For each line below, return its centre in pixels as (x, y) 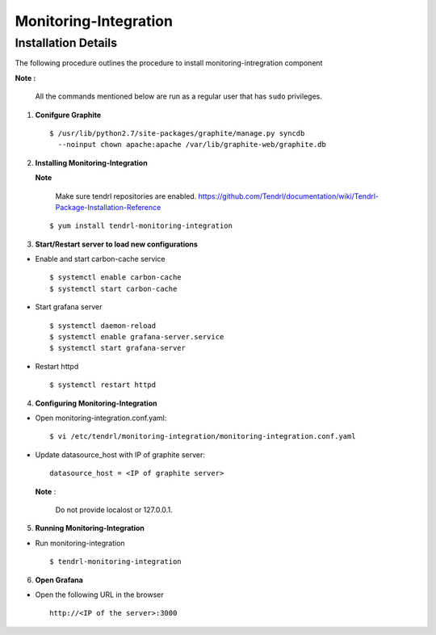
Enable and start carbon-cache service (100, 259)
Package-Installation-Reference (108, 207)
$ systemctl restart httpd (103, 385)
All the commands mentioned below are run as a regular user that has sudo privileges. (178, 96)
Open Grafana (59, 580)
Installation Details (66, 43)
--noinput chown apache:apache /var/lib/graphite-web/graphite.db (192, 145)
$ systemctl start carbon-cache (113, 288)
